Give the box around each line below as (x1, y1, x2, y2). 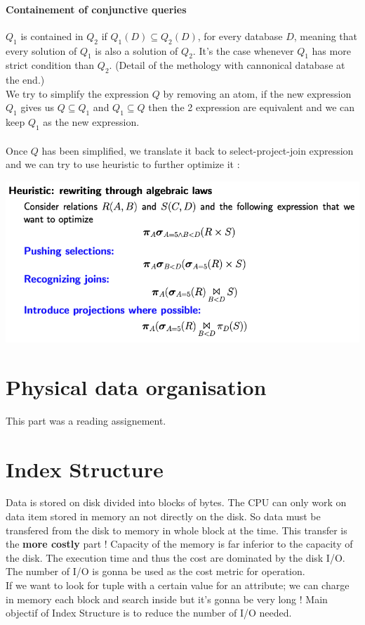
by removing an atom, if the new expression (163, 86, 352, 101)
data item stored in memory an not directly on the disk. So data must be (6, 509, 321, 524)
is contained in (20, 28, 84, 43)
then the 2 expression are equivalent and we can (148, 100, 355, 115)
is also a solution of (95, 43, 178, 58)
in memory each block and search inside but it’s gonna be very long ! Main (6, 591, 328, 606)
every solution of (6, 43, 77, 58)
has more (312, 43, 351, 58)
